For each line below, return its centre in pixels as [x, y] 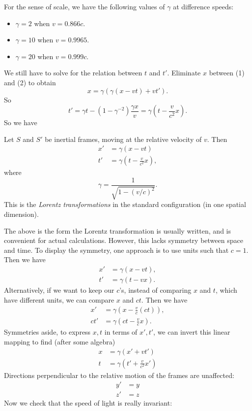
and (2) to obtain [30, 82]
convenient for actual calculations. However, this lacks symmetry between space [124, 240]
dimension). [21, 214]
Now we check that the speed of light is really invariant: [88, 403]
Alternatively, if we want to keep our [59, 290]
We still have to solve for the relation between [73, 73]
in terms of [121, 332]
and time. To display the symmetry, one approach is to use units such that [116, 250]
